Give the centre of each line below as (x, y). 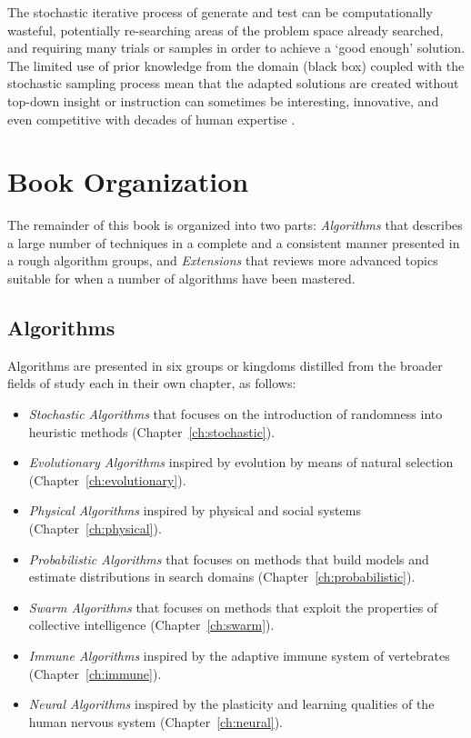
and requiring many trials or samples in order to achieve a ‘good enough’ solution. (236, 48)
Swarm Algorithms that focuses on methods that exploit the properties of (233, 607)
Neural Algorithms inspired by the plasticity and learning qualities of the (231, 704)
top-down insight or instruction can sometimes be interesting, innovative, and (223, 100)
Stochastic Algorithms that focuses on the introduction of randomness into (235, 414)
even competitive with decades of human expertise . (151, 119)
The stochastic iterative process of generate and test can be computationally (220, 12)
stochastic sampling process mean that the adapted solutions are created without (233, 83)
